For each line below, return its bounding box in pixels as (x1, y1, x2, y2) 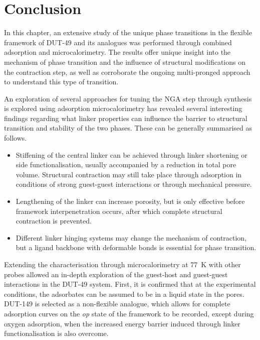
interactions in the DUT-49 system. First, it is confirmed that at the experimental (4, 279, 256, 289)
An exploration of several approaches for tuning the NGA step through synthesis (4, 93, 252, 103)
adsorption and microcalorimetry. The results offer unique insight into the (4, 47, 231, 57)
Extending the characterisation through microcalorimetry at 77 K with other (4, 259, 241, 269)
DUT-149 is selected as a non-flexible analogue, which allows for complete (4, 298, 230, 309)
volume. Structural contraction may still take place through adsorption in (16, 169, 242, 179)
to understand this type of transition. (4, 76, 119, 87)
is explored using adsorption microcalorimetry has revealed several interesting (4, 103, 242, 114)
